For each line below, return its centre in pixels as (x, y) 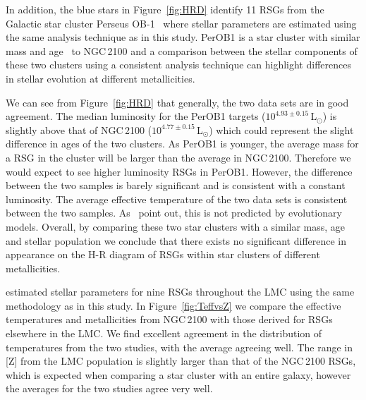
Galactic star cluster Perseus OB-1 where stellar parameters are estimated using (181, 23)
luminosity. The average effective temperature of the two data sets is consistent (177, 199)
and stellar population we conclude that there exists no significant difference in (176, 240)
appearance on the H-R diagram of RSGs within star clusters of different (163, 254)
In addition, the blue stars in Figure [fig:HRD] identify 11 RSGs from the (165, 9)
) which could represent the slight (281, 129)
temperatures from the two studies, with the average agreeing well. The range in (179, 347)
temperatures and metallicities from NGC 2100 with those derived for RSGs (169, 319)
